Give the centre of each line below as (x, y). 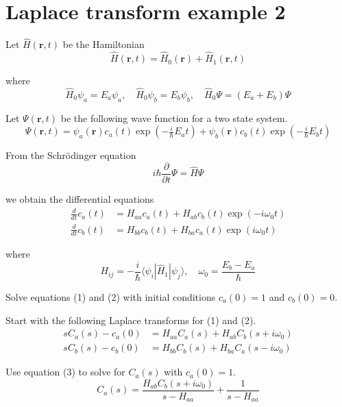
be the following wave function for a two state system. (174, 118)
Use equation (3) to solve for (65, 372)
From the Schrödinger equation (71, 155)
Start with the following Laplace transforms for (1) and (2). (131, 320)
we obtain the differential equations (80, 199)
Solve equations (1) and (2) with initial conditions (111, 297)
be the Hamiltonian (103, 44)
